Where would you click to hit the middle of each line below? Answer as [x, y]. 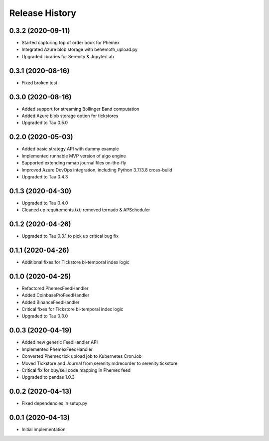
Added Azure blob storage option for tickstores [70, 116]
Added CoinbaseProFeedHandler [56, 295]
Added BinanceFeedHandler [51, 302]
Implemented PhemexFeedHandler [57, 349]
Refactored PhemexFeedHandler [55, 288]
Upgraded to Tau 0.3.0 [45, 316]
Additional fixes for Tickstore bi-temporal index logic [75, 262]
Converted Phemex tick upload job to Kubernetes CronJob [82, 356]
